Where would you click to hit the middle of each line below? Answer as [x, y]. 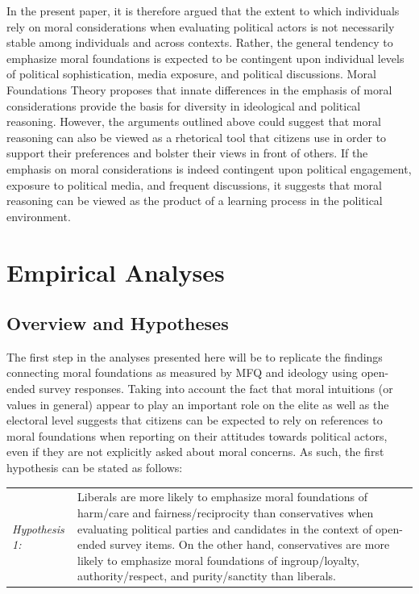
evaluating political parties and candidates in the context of [225, 528]
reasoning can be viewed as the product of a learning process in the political [195, 201]
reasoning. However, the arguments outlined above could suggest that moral [194, 121]
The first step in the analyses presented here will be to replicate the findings [195, 356]
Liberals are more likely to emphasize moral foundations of [222, 497]
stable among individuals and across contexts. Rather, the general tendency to [200, 42]
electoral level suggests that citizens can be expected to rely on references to [195, 420]
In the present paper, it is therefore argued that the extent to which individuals [203, 10]
